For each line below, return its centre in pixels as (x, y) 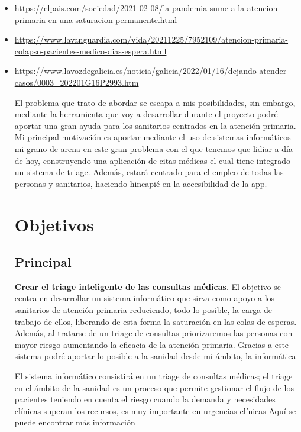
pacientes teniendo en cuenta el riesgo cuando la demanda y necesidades (145, 399)
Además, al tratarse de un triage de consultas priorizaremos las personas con (153, 333)
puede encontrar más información (75, 422)
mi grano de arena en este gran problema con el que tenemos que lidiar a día (153, 148)
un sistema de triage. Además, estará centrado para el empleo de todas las (149, 172)
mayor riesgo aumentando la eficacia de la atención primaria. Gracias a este (152, 344)
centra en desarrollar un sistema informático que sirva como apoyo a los (145, 298)
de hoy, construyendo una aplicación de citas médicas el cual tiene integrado (152, 160)
